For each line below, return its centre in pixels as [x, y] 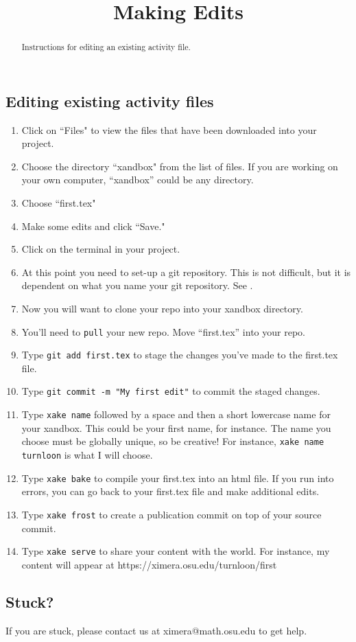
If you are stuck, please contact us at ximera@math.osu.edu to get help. [156, 630]
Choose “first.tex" [59, 203]
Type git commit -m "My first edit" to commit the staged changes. [171, 391]
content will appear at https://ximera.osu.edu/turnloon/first [149, 564]
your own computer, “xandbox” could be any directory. [138, 180]
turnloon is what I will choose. [87, 455]
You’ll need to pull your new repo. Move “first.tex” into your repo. [163, 331]
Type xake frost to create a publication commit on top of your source [171, 514]
